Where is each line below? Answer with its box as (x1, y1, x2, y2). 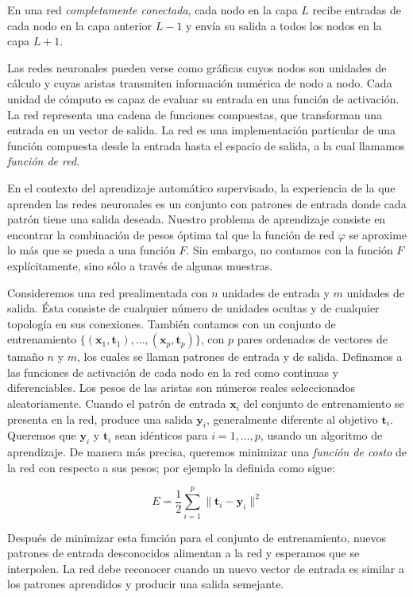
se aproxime (349, 226, 407, 242)
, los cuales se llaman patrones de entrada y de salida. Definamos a (76, 348, 403, 365)
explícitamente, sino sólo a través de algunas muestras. (7, 257, 273, 273)
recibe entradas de (312, 2, 401, 17)
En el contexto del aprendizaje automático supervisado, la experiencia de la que (7, 179, 396, 196)
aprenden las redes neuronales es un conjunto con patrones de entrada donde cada (7, 195, 407, 211)
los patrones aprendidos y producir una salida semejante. (7, 576, 284, 592)
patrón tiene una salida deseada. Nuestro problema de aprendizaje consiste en (7, 211, 386, 227)
